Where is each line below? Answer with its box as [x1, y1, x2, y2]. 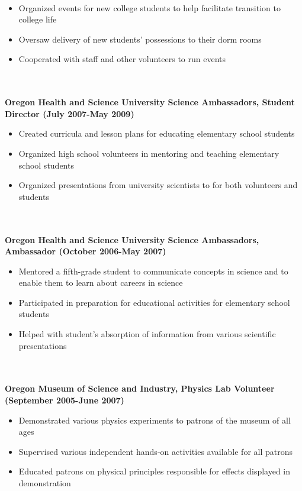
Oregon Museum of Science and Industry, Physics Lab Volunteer [5, 382, 275, 395]
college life [18, 13, 57, 25]
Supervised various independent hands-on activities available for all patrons [18, 445, 293, 457]
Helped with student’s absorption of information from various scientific [18, 328, 276, 340]
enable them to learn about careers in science [18, 276, 183, 289]
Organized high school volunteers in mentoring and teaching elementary [18, 147, 279, 159]
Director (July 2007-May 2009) [5, 107, 134, 119]
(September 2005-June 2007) [5, 394, 124, 406]
